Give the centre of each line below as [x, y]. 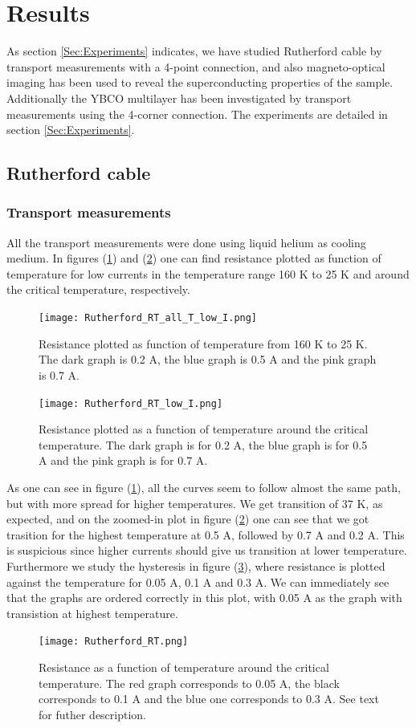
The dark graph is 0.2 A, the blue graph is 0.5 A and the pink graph [208, 359]
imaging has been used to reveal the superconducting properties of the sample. [200, 82]
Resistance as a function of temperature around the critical [184, 667]
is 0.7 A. [59, 374]
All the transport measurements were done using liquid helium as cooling [186, 242]
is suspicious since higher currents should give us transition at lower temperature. [207, 550]
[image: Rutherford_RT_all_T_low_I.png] [148, 318]
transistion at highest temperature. [92, 613]
